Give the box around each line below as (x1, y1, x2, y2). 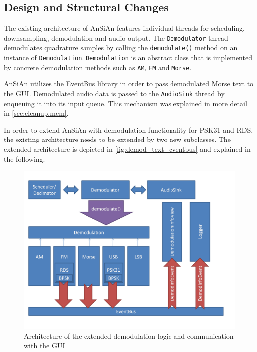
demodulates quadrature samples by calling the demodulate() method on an (4, 42, 238, 53)
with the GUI (24, 340, 65, 351)
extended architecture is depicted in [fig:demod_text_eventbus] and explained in (4, 144, 251, 154)
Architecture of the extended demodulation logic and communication (24, 330, 234, 341)
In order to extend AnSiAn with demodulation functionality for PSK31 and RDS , (4, 124, 253, 135)
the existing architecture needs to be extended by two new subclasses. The (4, 134, 231, 144)
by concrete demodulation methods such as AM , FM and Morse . (4, 62, 192, 72)
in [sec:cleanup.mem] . (4, 108, 69, 118)
